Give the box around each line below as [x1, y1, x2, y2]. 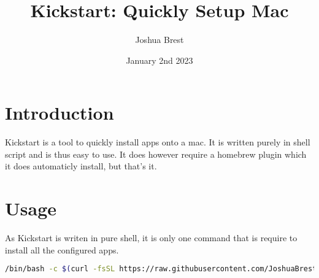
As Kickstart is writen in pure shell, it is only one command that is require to [5, 231, 298, 244]
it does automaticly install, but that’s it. [5, 160, 157, 172]
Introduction [5, 100, 114, 125]
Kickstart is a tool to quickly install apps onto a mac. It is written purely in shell [5, 136, 310, 149]
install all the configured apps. [5, 243, 119, 256]
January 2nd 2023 [126, 53, 193, 66]
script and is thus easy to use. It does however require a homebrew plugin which [5, 147, 307, 160]
